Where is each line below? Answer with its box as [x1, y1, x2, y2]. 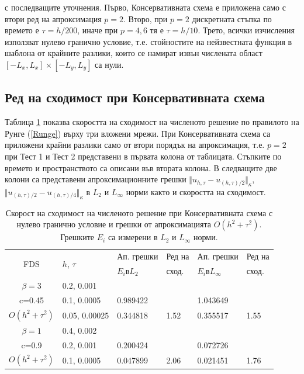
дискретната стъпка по [192, 12, 272, 25]
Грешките [60, 231, 95, 243]
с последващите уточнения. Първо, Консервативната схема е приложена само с [5, 1, 286, 13]
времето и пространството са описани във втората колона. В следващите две [5, 161, 277, 174]
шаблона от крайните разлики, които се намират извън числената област [5, 47, 262, 59]
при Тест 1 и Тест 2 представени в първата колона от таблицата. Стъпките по [5, 150, 282, 162]
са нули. [94, 58, 124, 70]
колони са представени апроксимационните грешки [5, 173, 186, 185]
